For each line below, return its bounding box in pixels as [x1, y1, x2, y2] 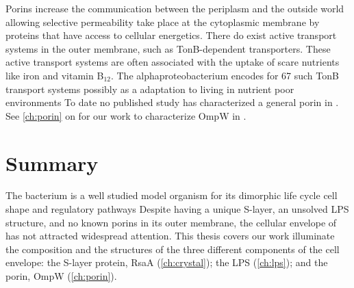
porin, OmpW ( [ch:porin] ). [5, 269, 117, 283]
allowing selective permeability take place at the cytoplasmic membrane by [5, 14, 320, 29]
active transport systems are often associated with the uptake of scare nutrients [5, 55, 340, 69]
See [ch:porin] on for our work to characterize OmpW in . [5, 108, 246, 122]
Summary [5, 148, 99, 176]
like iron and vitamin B [5, 68, 104, 82]
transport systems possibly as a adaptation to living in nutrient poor [5, 81, 294, 96]
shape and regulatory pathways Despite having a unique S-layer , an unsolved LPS [5, 202, 349, 216]
